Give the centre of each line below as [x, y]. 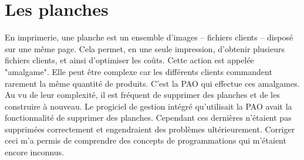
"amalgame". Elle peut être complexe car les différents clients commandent [139, 71]
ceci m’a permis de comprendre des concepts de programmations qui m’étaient [146, 140]
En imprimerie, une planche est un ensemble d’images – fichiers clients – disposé [149, 37]
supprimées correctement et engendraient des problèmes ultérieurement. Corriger [150, 129]
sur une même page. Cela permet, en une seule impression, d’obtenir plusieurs [145, 48]
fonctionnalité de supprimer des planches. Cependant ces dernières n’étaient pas [148, 118]
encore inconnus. [34, 152]
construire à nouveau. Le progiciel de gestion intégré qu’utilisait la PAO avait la [148, 106]
